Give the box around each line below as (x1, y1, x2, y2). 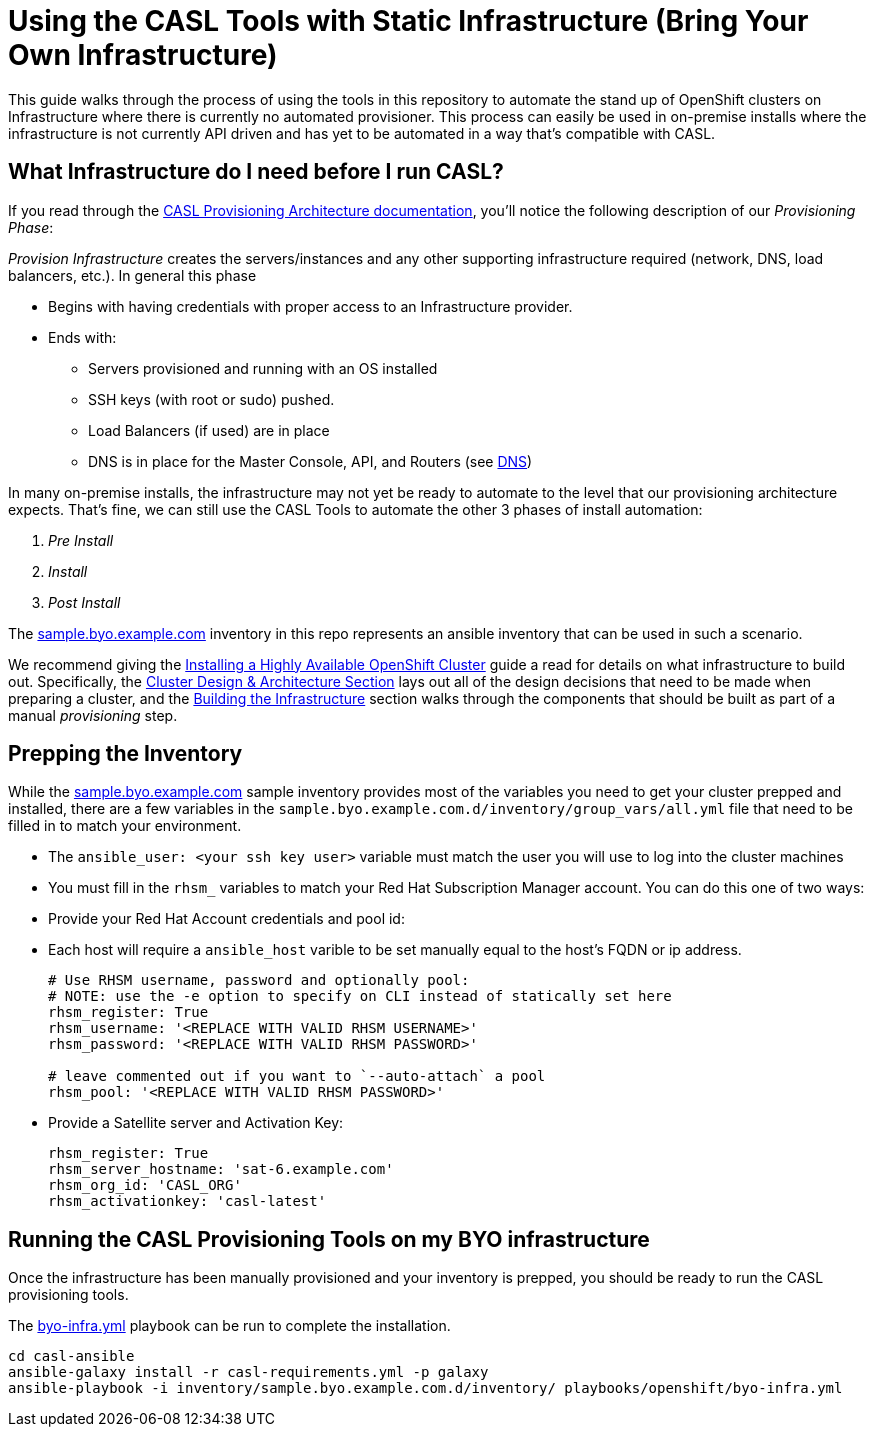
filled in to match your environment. (8, 817, 242, 835)
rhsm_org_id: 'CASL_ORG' (48, 1177, 242, 1194)
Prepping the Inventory (8, 741, 243, 767)
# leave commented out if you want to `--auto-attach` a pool (48, 1068, 546, 1085)
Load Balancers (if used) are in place (88, 421, 330, 439)
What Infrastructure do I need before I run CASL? (8, 159, 504, 185)
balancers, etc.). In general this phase (8, 266, 257, 284)
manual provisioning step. (8, 706, 178, 724)
